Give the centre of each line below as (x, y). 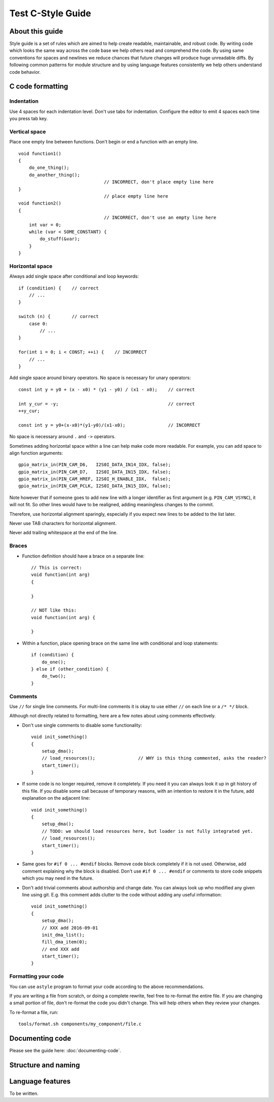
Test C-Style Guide (50, 13)
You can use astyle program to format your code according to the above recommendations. (107, 987)
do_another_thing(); (54, 175)
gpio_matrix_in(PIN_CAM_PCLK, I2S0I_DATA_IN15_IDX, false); (95, 486)
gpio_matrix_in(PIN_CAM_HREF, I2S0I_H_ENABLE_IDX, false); (95, 479)
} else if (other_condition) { (70, 669)
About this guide (36, 31)
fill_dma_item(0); (64, 942)
